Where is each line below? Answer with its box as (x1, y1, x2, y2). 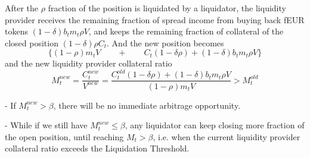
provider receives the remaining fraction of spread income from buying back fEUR (5, 13, 305, 26)
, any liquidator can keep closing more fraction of (125, 119, 305, 131)
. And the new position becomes (107, 36, 224, 49)
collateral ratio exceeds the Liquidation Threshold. (5, 142, 190, 154)
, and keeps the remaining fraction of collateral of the (88, 25, 284, 37)
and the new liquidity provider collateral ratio (5, 57, 172, 69)
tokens (5, 25, 28, 37)
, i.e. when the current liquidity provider (153, 130, 300, 143)
